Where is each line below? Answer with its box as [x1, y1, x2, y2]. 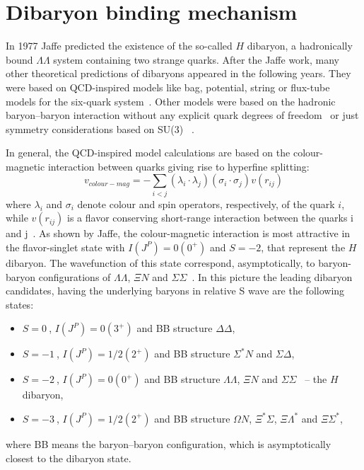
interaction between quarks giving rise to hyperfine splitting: [47, 159, 310, 173]
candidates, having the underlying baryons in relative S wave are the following [6, 283, 345, 298]
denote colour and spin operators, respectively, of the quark [77, 196, 335, 211]
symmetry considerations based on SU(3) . [6, 121, 194, 136]
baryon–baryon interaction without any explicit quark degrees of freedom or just [6, 108, 359, 122]
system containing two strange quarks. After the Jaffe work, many [53, 52, 339, 67]
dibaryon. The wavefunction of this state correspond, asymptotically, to [6, 255, 315, 270]
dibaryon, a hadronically [247, 38, 353, 53]
